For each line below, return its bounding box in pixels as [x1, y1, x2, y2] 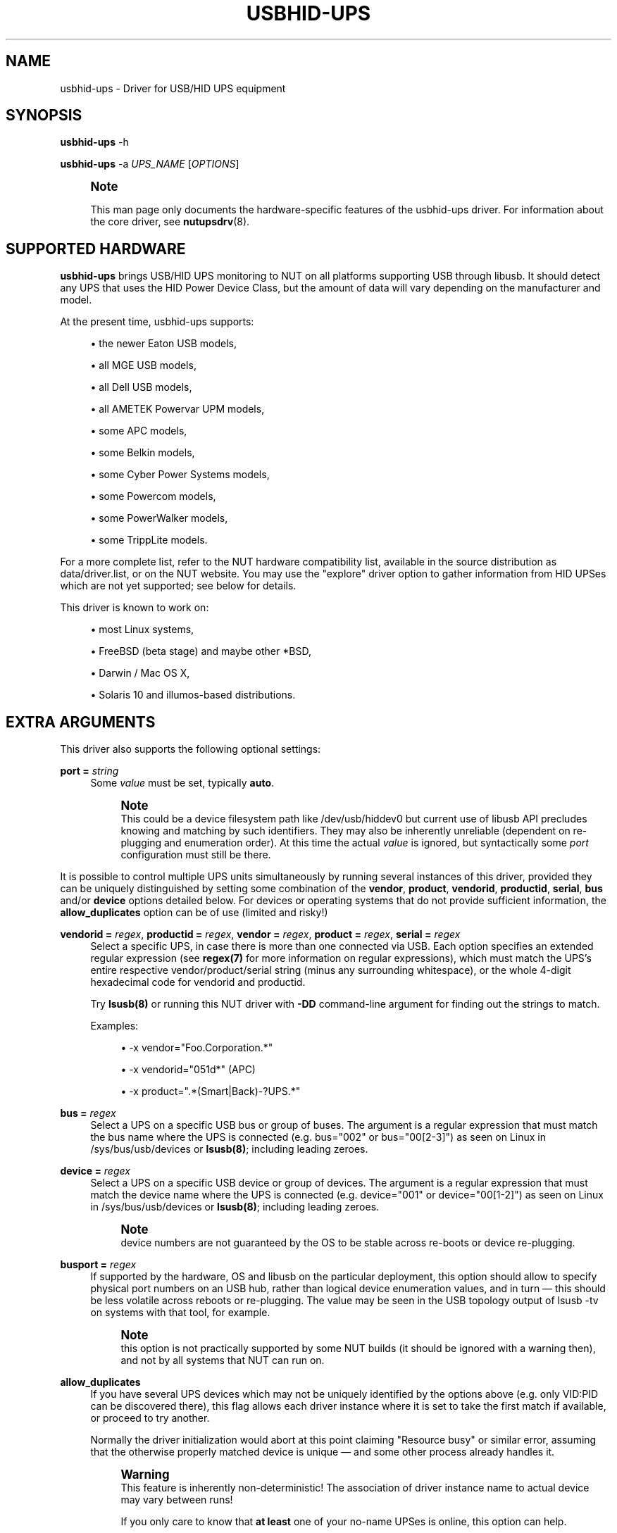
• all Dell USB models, [90, 381, 192, 394]
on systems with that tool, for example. [90, 1306, 270, 1319]
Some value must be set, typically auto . [90, 777, 275, 789]
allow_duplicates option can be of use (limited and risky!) [60, 906, 328, 919]
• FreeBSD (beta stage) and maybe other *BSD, [90, 645, 311, 658]
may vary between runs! [120, 1494, 233, 1506]
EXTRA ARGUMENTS [6, 713, 156, 731]
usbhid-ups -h [60, 136, 129, 149]
